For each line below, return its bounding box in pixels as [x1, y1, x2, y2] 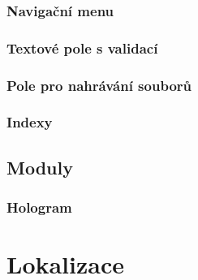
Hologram [6, 197, 72, 218]
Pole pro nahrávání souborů [6, 75, 192, 95]
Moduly [6, 154, 73, 179]
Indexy [6, 112, 53, 132]
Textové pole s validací [6, 37, 158, 58]
